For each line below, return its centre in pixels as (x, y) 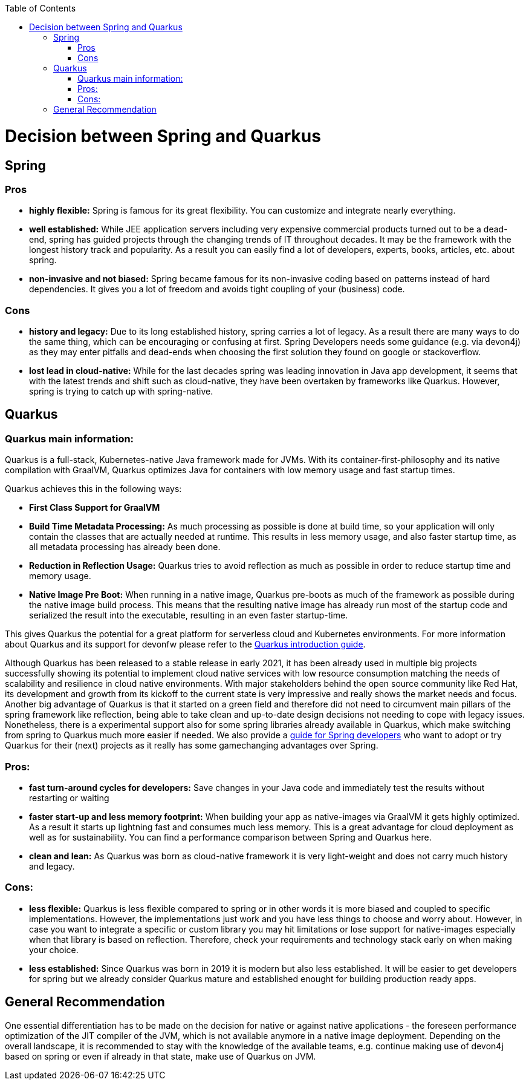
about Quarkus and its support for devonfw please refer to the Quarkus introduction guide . (185, 644)
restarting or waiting (69, 798)
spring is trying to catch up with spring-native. (121, 392)
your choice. (54, 949)
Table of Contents (41, 8)
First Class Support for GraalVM (95, 508)
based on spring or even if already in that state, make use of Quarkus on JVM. (161, 1056)
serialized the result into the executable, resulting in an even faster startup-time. (189, 615)
